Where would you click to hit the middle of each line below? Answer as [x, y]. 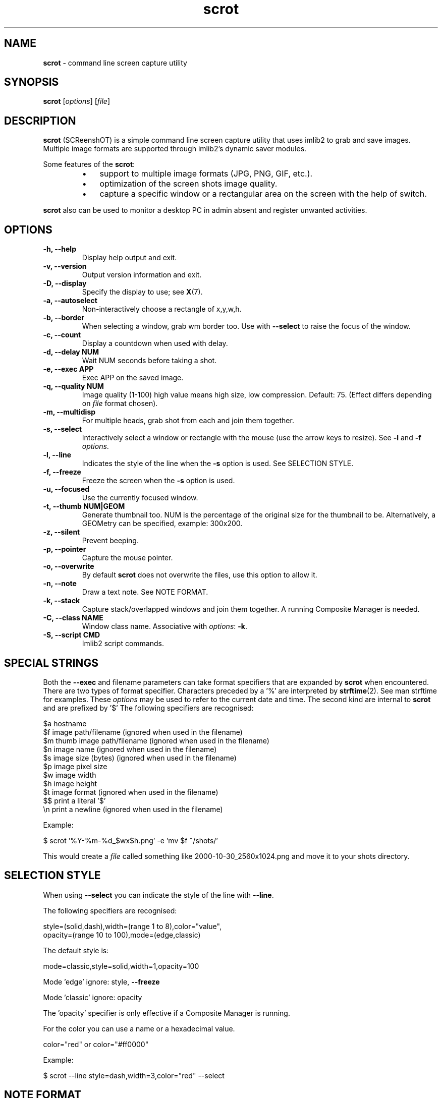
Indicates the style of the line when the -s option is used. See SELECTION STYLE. [218, 464]
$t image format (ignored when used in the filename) [131, 792]
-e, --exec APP [68, 369]
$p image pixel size [75, 766]
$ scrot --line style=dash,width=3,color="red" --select [134, 1075]
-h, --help [60, 249]
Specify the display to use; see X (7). [142, 292]
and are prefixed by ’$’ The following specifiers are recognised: [148, 708]
